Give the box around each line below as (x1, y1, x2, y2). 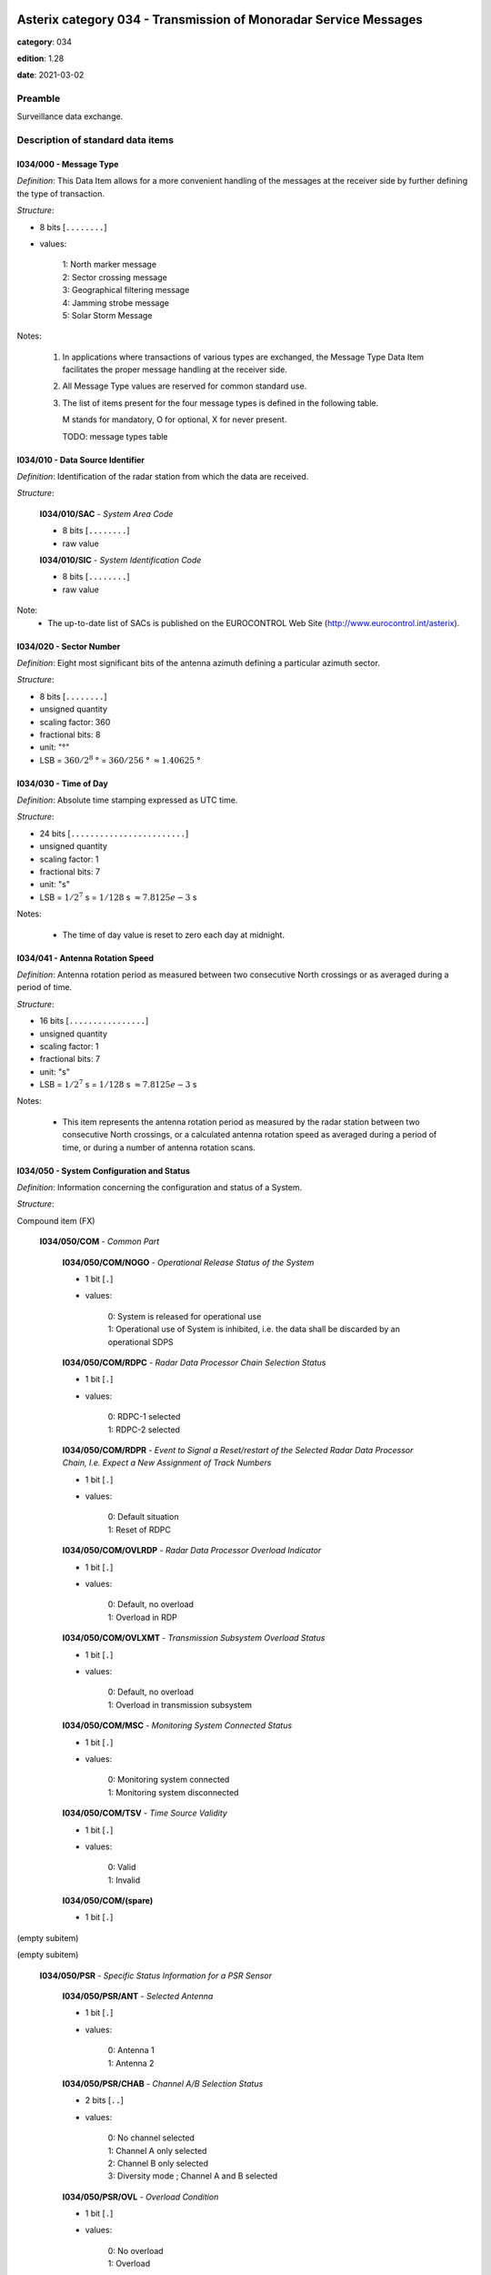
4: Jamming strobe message (62, 297, 170, 308)
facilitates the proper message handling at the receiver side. (62, 364, 288, 375)
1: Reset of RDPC (107, 1524, 172, 1535)
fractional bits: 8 (39, 729, 101, 740)
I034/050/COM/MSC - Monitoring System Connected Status (62, 1720, 293, 1731)
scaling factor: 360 (39, 716, 111, 727)
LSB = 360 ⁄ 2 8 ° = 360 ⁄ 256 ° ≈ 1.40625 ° (39, 753, 201, 765)
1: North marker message (62, 259, 157, 270)
